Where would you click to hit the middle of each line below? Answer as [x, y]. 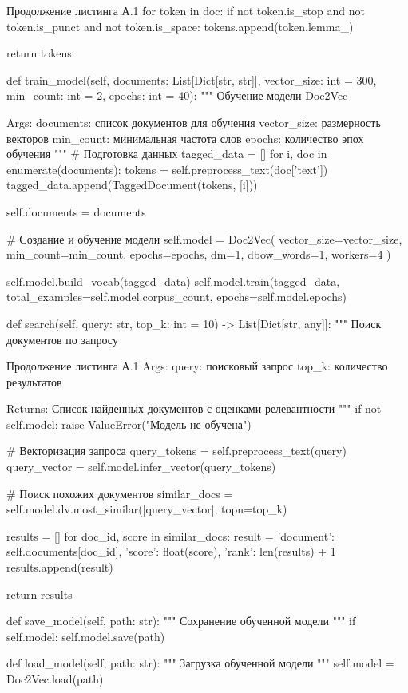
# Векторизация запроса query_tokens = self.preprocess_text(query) [176, 451]
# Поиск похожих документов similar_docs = [120, 493]
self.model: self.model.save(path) [86, 636]
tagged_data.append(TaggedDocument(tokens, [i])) [132, 185]
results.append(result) [60, 567]
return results [40, 594]
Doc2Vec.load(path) [55, 679]
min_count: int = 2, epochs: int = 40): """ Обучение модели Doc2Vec [177, 95]
